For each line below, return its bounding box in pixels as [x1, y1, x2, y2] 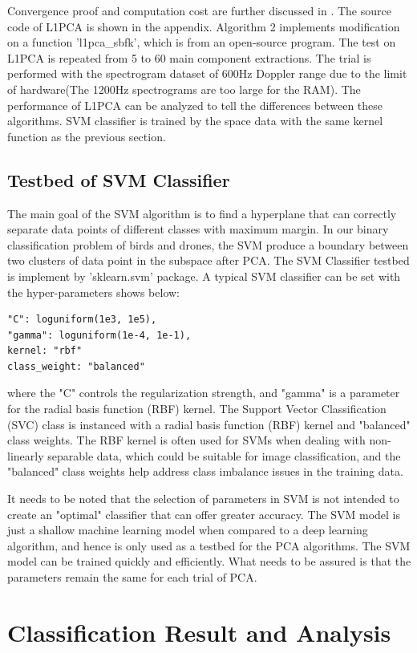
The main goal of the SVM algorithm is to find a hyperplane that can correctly [7, 205, 397, 221]
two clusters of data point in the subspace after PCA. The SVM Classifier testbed [7, 252, 410, 269]
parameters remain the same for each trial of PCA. [7, 569, 257, 586]
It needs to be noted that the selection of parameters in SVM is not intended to [7, 490, 399, 507]
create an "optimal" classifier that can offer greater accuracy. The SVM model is [7, 505, 400, 522]
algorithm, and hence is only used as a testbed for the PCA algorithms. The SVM [7, 537, 411, 554]
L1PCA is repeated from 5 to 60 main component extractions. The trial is [7, 49, 371, 66]
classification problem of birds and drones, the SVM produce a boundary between [7, 236, 409, 253]
